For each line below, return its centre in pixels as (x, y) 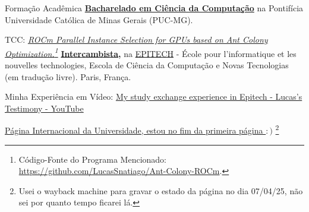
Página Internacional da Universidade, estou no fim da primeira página (134, 130)
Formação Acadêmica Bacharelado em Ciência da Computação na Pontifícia (154, 8)
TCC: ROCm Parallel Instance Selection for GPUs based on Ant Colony (136, 39)
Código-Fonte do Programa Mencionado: (93, 159)
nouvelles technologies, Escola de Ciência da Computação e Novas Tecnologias (147, 65)
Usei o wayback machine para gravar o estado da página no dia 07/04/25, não (161, 190)
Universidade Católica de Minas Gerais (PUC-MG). (99, 19)
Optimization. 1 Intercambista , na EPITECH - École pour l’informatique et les (151, 52)
